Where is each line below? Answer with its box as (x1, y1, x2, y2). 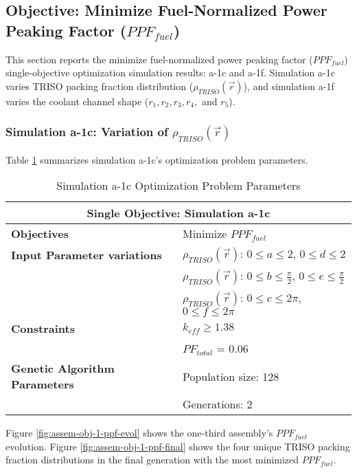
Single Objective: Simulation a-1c (87, 205, 270, 221)
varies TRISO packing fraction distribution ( (5, 78, 194, 93)
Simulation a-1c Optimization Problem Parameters (56, 177, 301, 194)
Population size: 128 (182, 368, 279, 384)
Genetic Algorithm (11, 360, 115, 377)
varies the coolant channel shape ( (5, 93, 149, 108)
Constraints (11, 320, 75, 337)
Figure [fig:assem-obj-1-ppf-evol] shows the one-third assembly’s (5, 426, 273, 440)
